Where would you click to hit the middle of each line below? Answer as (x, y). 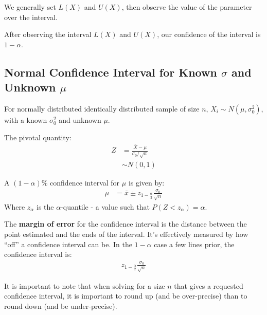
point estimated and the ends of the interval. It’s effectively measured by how (126, 234)
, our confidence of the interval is (209, 34)
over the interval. (31, 17)
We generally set (30, 7)
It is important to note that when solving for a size (85, 285)
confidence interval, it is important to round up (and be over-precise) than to (126, 296)
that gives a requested (209, 285)
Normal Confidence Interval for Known (111, 72)
